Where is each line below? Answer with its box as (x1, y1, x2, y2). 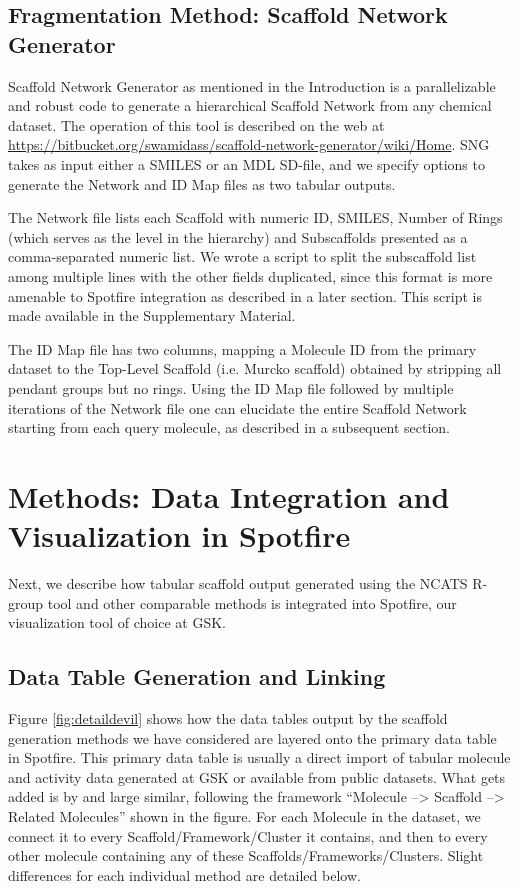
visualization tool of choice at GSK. (8, 612, 226, 633)
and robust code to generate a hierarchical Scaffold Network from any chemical (8, 95, 492, 116)
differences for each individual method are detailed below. (8, 864, 361, 885)
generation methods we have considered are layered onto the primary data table (8, 727, 497, 748)
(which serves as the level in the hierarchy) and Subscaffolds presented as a (8, 226, 468, 247)
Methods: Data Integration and (8, 475, 450, 516)
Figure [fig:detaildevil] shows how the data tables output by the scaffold (8, 707, 448, 728)
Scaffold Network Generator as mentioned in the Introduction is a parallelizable (8, 75, 496, 96)
